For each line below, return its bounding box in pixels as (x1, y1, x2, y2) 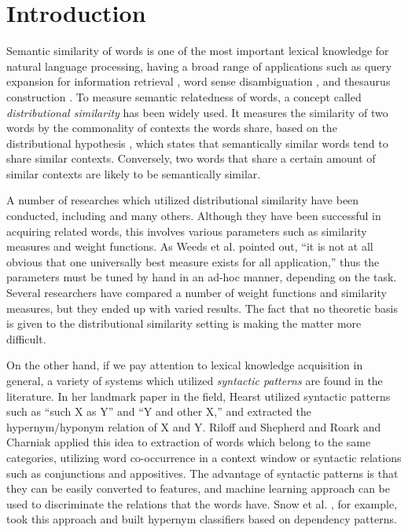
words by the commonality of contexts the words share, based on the (6, 119, 337, 136)
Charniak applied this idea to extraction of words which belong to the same (6, 434, 371, 450)
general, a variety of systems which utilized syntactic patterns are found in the (6, 372, 383, 388)
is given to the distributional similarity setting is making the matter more (6, 315, 362, 332)
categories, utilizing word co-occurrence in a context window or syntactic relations (6, 449, 402, 465)
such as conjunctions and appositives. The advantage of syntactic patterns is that (6, 464, 399, 481)
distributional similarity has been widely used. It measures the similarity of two (6, 104, 388, 120)
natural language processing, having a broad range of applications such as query (6, 57, 392, 74)
